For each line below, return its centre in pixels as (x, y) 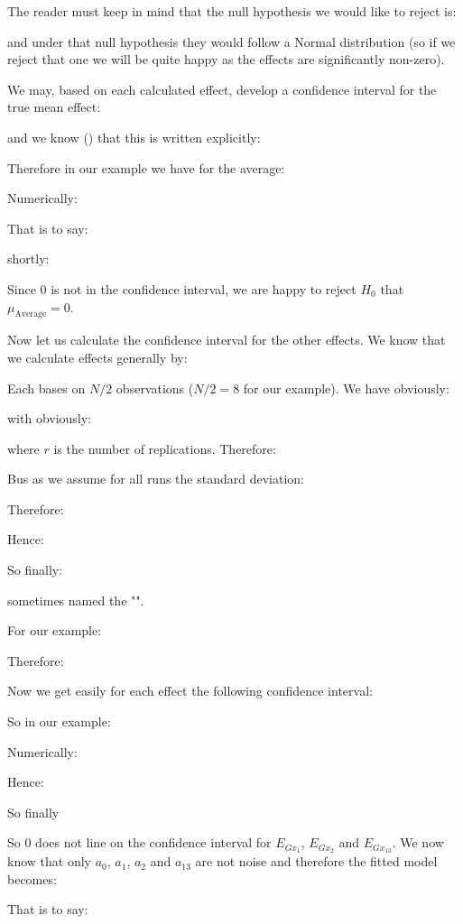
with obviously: (50, 418)
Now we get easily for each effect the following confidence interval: (190, 691)
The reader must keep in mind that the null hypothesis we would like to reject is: (232, 11)
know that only (49, 861)
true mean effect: (54, 107)
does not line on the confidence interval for (153, 842)
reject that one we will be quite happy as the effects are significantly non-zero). (226, 59)
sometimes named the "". (76, 600)
